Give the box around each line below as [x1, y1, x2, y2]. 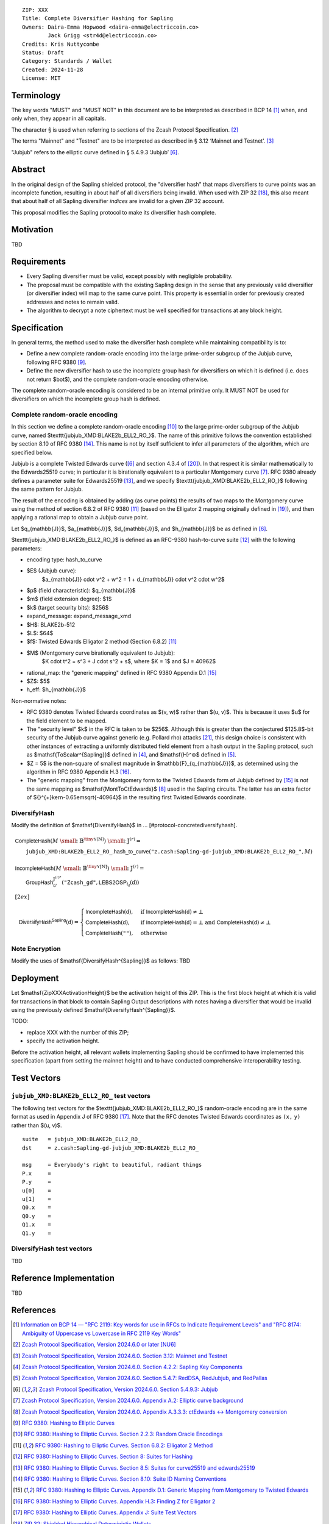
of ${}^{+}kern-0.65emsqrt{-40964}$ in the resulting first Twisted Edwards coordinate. [26, 794, 246, 801]
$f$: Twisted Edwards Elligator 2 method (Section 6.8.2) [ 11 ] [26, 638, 177, 646]
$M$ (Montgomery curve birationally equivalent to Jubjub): [26, 649, 175, 657]
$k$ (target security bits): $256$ [26, 604, 109, 611]
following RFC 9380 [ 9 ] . [26, 358, 87, 366]
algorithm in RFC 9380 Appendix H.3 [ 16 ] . [26, 768, 131, 775]
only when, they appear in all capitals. [11, 115, 107, 122]
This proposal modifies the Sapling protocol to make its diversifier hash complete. [11, 208, 216, 216]
